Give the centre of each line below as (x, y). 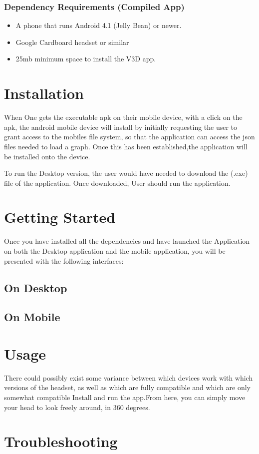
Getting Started (60, 217)
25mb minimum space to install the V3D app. (86, 59)
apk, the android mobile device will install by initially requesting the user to (121, 127)
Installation (44, 93)
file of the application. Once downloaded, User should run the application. (117, 183)
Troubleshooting (61, 441)
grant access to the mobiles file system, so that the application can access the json (129, 137)
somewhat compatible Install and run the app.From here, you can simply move (125, 397)
